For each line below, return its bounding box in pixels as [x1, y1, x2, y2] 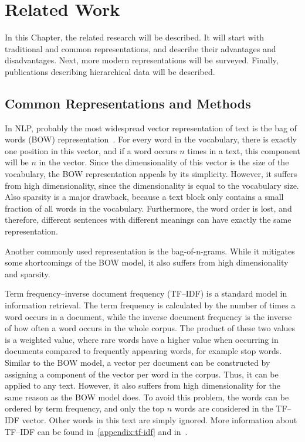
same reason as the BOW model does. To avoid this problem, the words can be [5, 390, 289, 403]
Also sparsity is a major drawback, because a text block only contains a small [5, 191, 284, 203]
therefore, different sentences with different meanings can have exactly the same [5, 213, 292, 226]
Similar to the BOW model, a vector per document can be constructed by [5, 356, 270, 368]
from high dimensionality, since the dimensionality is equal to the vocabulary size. [5, 179, 299, 191]
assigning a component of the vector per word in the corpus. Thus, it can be [5, 368, 279, 380]
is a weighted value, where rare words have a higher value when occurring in [5, 333, 279, 345]
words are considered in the [174, 402, 273, 414]
